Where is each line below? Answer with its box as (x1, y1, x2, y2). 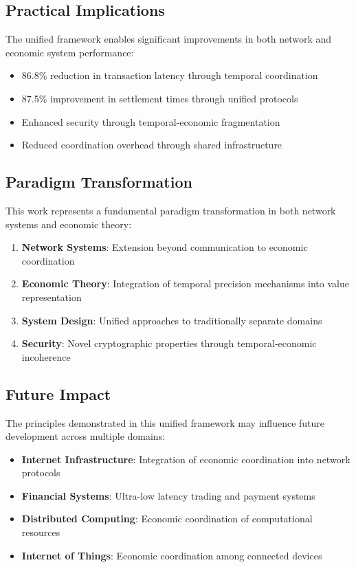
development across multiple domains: (5, 429, 166, 443)
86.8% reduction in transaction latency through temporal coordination (21, 68, 318, 82)
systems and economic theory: (5, 216, 132, 231)
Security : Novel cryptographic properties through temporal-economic (21, 336, 317, 351)
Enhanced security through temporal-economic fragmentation (21, 114, 280, 129)
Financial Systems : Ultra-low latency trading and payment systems (21, 488, 315, 502)
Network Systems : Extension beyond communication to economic (21, 240, 308, 254)
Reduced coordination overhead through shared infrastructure (21, 137, 282, 152)
